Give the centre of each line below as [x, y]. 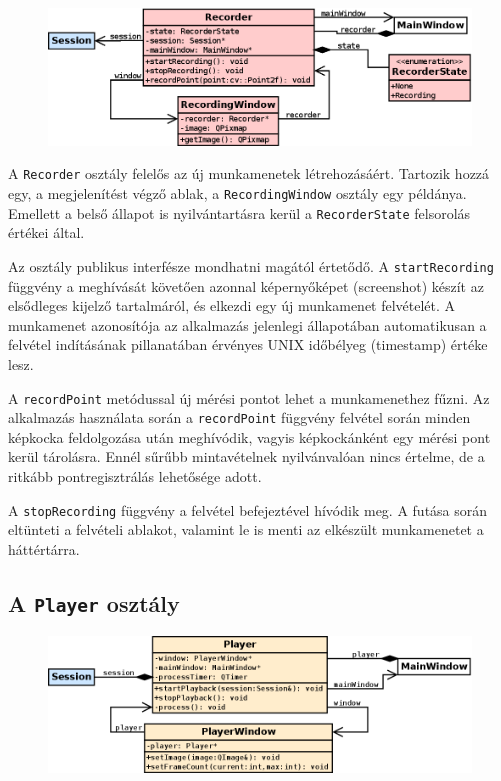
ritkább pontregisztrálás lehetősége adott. [135, 476]
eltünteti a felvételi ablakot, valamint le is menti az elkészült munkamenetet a [246, 529]
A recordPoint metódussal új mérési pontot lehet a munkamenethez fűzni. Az [249, 397]
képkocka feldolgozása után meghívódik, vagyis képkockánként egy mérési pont [249, 436]
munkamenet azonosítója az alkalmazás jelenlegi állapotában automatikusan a [247, 324]
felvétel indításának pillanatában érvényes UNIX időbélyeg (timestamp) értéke [248, 344]
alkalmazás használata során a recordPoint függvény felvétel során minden [239, 417]
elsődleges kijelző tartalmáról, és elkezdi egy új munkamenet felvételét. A [232, 305]
